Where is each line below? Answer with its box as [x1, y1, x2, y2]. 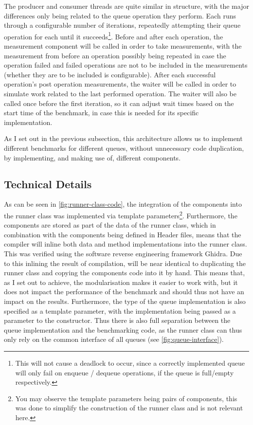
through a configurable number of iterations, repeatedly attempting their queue [4, 20, 241, 30]
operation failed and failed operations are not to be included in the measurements [4, 60, 248, 70]
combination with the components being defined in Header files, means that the [4, 229, 241, 239]
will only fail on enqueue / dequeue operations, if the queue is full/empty [15, 367, 234, 377]
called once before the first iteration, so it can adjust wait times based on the [4, 98, 234, 108]
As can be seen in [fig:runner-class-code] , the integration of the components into [4, 199, 242, 209]
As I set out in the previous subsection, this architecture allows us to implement [4, 133, 243, 143]
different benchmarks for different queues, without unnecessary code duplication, [4, 142, 244, 153]
